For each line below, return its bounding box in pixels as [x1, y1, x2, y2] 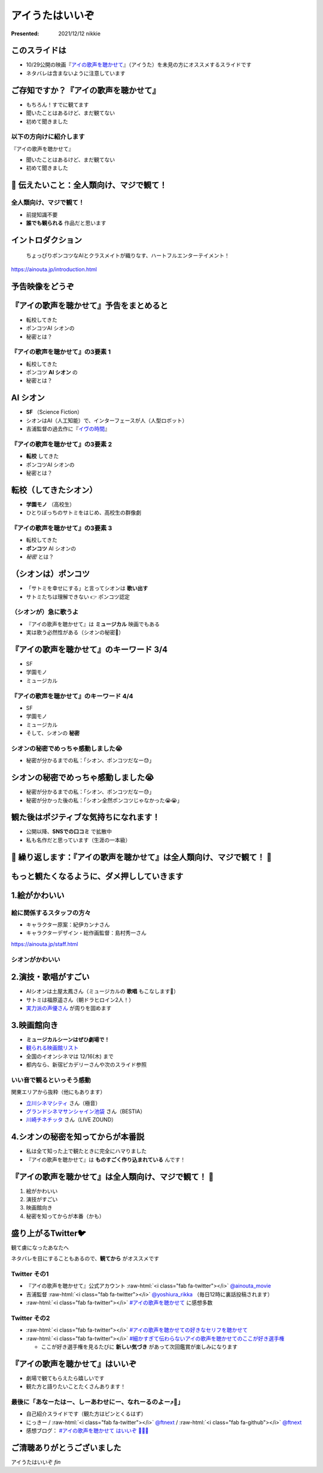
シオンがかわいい [11, 955, 60, 963]
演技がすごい [26, 1196, 58, 1203]
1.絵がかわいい [11, 890, 65, 901]
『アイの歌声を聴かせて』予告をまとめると [11, 300, 168, 311]
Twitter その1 [11, 1269, 49, 1278]
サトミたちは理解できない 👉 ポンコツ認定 [26, 593, 130, 600]
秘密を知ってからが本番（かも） [26, 1213, 105, 1220]
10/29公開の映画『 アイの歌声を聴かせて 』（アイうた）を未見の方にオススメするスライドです [26, 61, 252, 68]
